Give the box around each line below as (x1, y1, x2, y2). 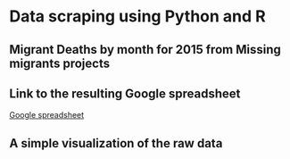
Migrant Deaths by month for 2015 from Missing (9, 42, 281, 57)
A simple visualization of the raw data (9, 136, 223, 151)
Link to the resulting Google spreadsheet (9, 86, 241, 101)
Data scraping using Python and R (9, 6, 266, 27)
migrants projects (9, 55, 110, 71)
